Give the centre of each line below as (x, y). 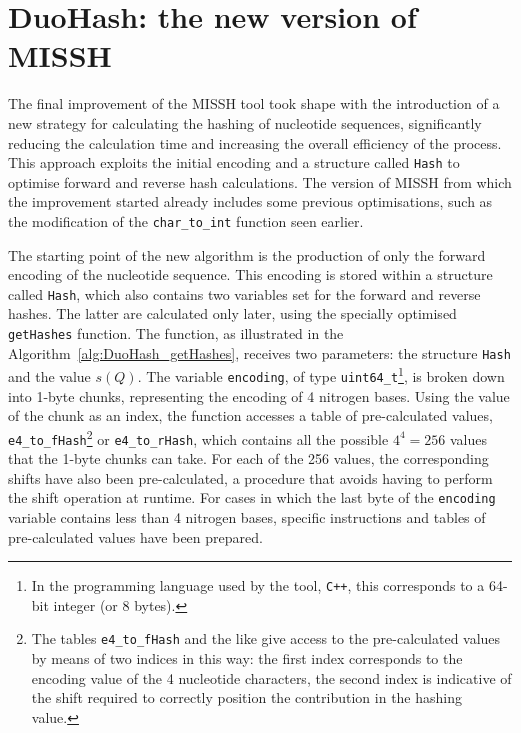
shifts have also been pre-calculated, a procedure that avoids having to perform (250, 477)
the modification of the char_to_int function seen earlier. (186, 220)
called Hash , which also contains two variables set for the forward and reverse (244, 293)
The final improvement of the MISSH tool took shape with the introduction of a (254, 103)
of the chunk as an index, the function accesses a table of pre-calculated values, (250, 415)
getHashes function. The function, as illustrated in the (176, 333)
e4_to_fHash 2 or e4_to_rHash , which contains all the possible (198, 437)
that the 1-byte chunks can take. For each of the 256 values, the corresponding (248, 458)
